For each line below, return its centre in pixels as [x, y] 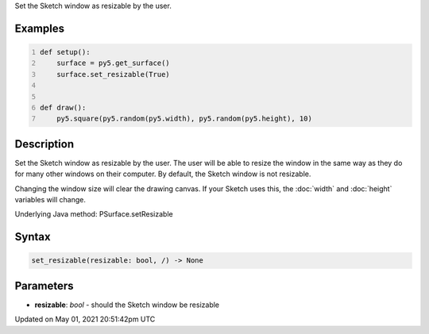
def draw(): [63, 107]
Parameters [44, 286]
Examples [40, 28]
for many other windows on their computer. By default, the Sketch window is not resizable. [163, 174]
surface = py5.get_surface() [113, 63]
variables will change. [50, 200]
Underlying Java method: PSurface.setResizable [94, 214]
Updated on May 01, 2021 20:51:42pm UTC [85, 319]
